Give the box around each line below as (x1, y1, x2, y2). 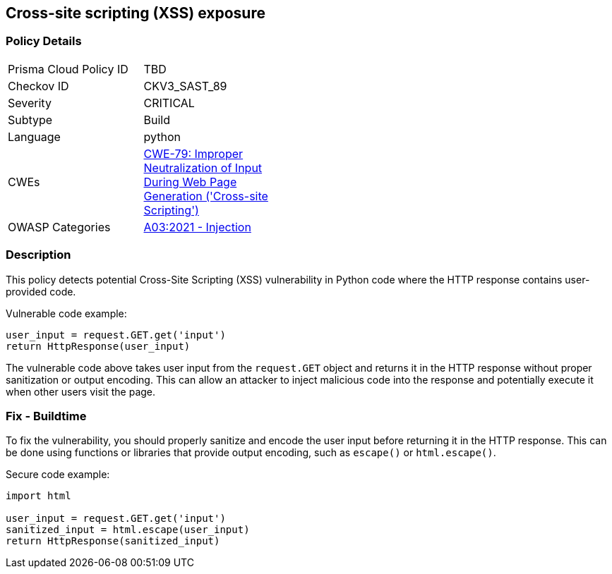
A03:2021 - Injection (143, 219, 251, 234)
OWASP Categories (8, 219, 111, 234)
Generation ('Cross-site (143, 188, 268, 203)
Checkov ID (8, 78, 69, 93)
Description (6, 248, 71, 262)
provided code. (6, 285, 76, 298)
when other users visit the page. (6, 385, 156, 398)
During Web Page (143, 174, 237, 189)
